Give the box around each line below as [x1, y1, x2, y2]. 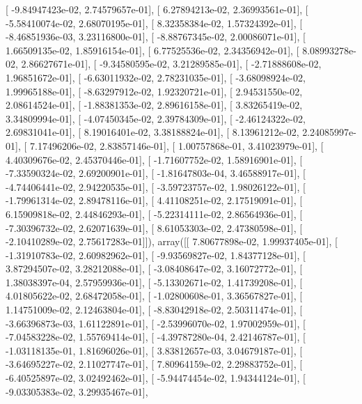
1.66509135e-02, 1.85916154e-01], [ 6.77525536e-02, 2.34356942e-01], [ [6, 42, 299, 57]
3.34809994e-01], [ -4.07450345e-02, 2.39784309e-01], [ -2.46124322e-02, [6, 111, 306, 125]
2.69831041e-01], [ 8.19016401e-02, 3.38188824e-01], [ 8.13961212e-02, [6, 125, 299, 139]
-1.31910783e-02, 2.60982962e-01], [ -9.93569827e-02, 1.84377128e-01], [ [6, 247, 306, 262]
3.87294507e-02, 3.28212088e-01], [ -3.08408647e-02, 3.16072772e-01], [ [6, 261, 303, 276]
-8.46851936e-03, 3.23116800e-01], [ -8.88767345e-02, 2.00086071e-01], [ [6, 29, 306, 44]
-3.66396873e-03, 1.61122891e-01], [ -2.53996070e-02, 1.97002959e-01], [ [6, 316, 306, 330]
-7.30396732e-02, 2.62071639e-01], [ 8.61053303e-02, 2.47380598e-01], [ [6, 220, 303, 235]
